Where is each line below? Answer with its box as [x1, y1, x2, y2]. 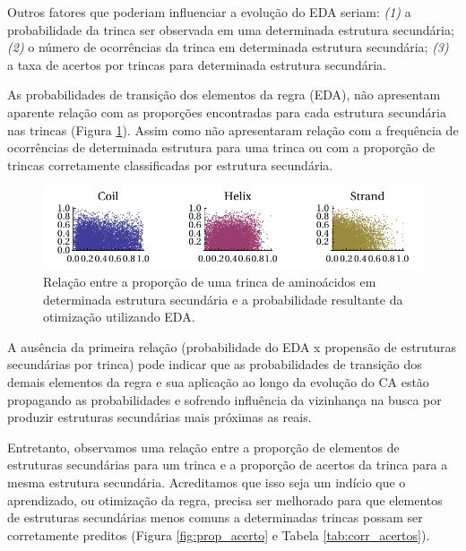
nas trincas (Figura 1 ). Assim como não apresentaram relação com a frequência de [7, 120, 459, 139]
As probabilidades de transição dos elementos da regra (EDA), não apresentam [7, 85, 441, 104]
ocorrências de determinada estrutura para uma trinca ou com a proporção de [7, 138, 436, 157]
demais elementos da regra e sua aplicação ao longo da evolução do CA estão [7, 373, 429, 392]
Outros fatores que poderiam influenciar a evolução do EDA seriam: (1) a [7, 3, 411, 21]
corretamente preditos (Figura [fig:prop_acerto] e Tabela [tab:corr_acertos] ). [7, 525, 430, 544]
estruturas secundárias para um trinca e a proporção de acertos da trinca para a [7, 455, 448, 474]
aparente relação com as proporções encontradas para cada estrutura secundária [7, 102, 446, 121]
